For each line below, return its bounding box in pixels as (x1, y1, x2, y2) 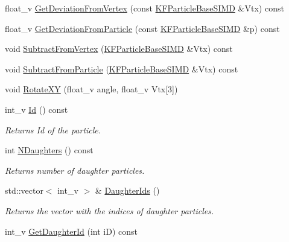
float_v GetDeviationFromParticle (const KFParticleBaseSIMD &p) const (5, 22, 280, 34)
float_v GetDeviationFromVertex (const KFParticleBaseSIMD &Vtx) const (5, 2, 284, 14)
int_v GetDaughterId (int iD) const (5, 224, 138, 237)
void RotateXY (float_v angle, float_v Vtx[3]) (5, 83, 178, 95)
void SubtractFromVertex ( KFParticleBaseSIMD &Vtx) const (5, 42, 233, 55)
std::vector (5, 184, 43, 197)
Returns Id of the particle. (5, 123, 101, 136)
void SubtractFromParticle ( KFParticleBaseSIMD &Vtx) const (5, 62, 238, 75)
